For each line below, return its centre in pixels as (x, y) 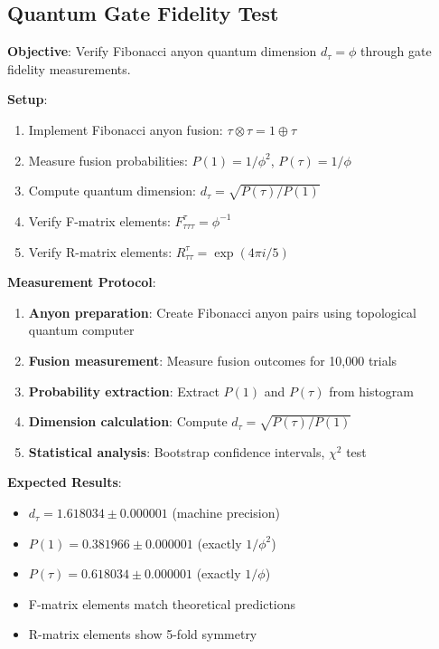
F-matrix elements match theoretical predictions (162, 603)
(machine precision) (226, 513)
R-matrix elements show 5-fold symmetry (143, 634)
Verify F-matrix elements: (99, 220)
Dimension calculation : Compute (128, 421)
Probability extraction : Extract (124, 391)
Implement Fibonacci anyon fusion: (126, 129)
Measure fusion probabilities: (108, 160)
